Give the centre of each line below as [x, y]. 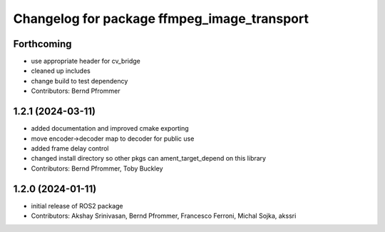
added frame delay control [70, 148]
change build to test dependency [79, 81]
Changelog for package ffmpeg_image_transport [161, 19]
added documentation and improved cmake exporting [110, 128]
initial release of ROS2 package [77, 206]
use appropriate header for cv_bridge [86, 61]
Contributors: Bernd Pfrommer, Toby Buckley [97, 168]
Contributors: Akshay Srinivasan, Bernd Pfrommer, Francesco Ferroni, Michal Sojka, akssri [164, 216]
